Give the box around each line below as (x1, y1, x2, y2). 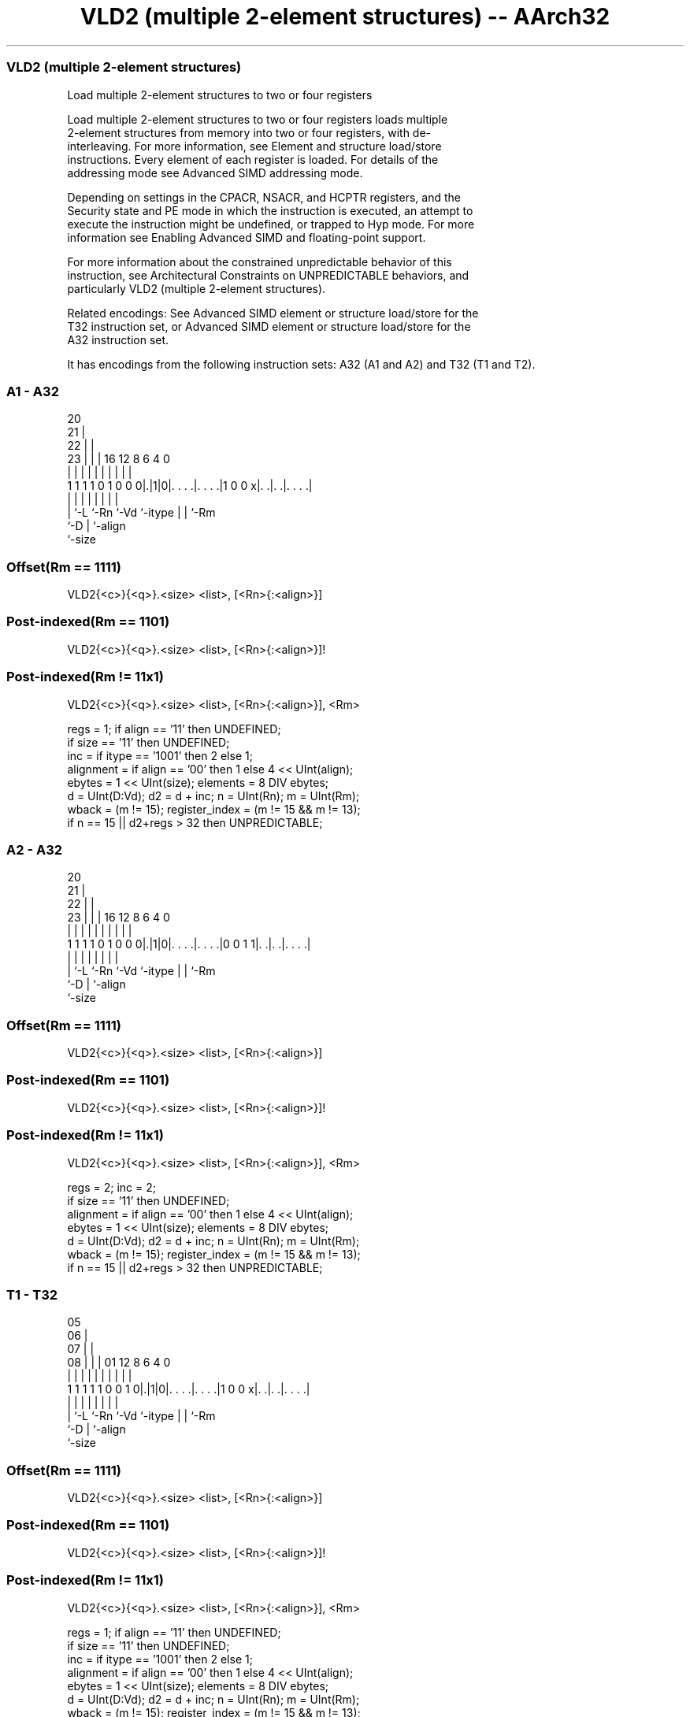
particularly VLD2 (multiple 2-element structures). (67, 281, 326, 295)
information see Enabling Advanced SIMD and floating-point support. (67, 230, 426, 244)
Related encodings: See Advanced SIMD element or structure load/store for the (67, 306, 479, 320)
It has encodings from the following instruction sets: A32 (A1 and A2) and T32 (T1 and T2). (67, 357, 536, 371)
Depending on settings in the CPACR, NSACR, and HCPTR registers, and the (67, 190, 461, 204)
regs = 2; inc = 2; (67, 1180, 156, 1194)
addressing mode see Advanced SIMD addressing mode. (67, 165, 363, 180)
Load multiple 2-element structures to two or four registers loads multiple (67, 112, 448, 126)
